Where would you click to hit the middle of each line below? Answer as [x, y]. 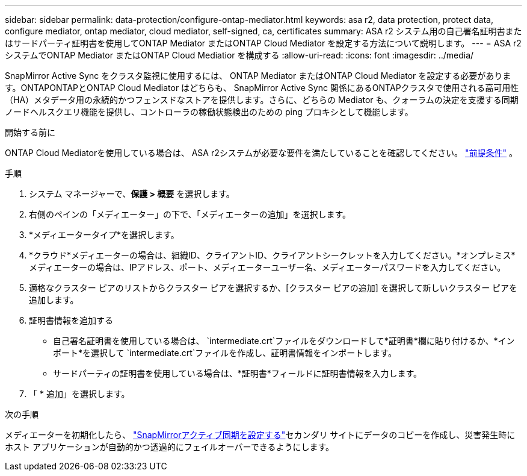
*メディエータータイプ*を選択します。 [104, 235]
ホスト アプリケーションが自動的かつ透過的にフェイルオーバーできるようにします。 [169, 447]
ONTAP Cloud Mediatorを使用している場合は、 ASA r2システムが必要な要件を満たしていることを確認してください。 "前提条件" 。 [261, 153]
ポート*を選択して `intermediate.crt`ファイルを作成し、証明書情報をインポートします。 [225, 353]
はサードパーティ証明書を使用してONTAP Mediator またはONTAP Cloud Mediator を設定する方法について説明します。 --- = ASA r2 [263, 43]
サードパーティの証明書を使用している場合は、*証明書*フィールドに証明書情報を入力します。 [238, 373]
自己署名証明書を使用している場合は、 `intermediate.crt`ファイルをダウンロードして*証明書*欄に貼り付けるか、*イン [284, 341]
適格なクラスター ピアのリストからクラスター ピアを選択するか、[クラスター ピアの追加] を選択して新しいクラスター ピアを [273, 288]
